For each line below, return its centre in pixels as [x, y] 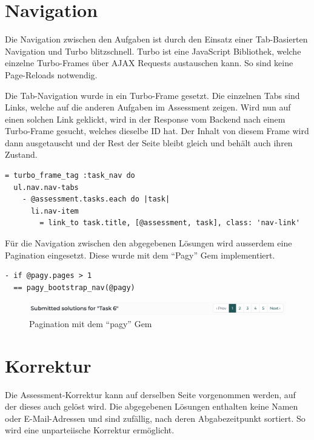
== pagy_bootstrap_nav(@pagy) [74, 287]
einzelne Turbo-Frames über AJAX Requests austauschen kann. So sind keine [149, 63]
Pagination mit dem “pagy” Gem [91, 323]
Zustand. [21, 154]
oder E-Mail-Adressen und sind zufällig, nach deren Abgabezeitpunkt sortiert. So [155, 418]
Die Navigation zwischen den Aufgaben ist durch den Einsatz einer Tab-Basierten [156, 39]
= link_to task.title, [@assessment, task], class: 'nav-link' [170, 223]
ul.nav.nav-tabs [46, 187]
